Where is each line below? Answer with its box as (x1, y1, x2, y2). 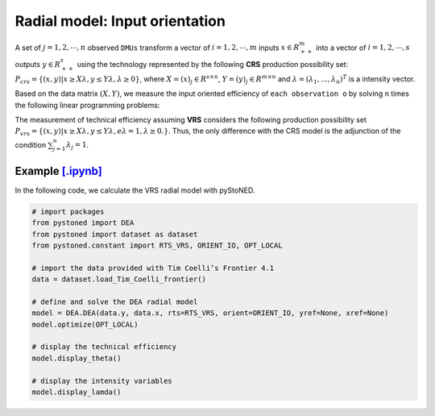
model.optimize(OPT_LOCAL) (31, 319, 139, 329)
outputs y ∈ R (14, 59, 60, 69)
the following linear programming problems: (14, 100, 160, 110)
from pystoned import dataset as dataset (31, 230, 198, 239)
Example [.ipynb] (14, 164, 102, 177)
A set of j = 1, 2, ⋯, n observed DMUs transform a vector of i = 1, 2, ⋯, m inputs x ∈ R (14, 43, 300, 52)
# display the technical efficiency (31, 343, 177, 352)
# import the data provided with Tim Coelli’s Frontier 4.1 (31, 263, 275, 272)
